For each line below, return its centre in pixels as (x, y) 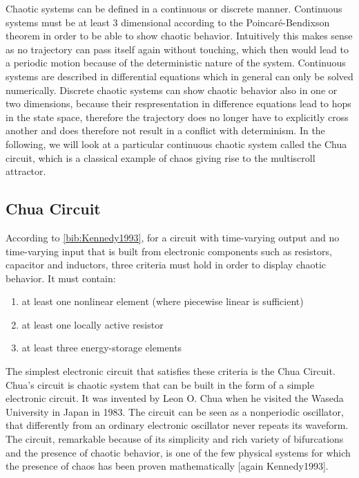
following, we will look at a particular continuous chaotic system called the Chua (176, 144)
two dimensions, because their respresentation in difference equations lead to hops (178, 103)
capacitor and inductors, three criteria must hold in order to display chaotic (166, 265)
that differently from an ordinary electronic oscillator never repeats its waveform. (177, 425)
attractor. (26, 171)
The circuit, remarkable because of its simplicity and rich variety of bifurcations (175, 439)
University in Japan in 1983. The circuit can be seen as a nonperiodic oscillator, (175, 411)
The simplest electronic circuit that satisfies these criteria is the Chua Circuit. (171, 371)
